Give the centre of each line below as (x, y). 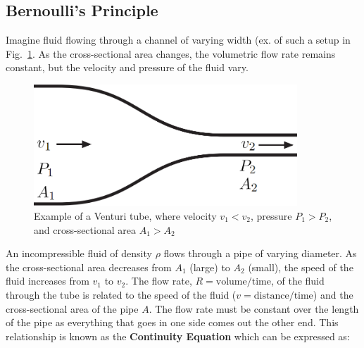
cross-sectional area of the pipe (72, 308)
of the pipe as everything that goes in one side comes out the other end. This (172, 322)
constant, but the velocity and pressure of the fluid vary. (127, 67)
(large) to (210, 267)
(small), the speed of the (301, 267)
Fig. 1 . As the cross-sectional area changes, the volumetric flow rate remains (171, 53)
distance (271, 296)
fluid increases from (48, 281)
